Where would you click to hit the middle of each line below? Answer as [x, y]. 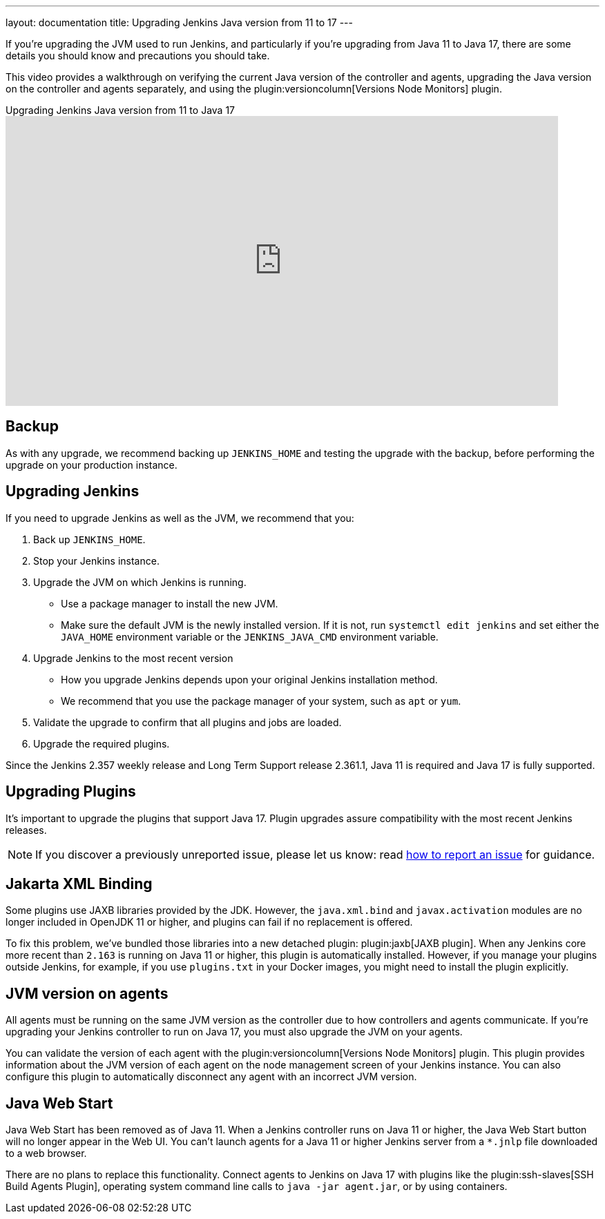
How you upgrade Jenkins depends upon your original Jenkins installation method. [249, 679]
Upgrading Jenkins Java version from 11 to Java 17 [121, 110]
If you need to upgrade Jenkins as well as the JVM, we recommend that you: [180, 518]
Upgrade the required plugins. [102, 743]
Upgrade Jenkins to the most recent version [133, 658]
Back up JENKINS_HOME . [89, 539]
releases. [26, 830]
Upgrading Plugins [71, 792]
